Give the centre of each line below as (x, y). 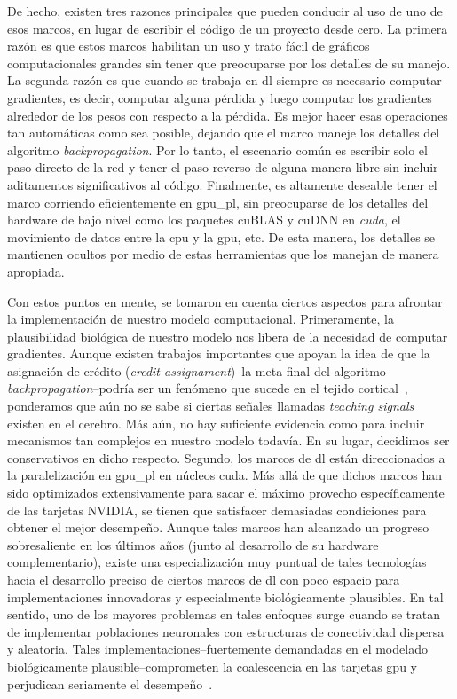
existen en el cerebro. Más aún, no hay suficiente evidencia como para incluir (216, 423)
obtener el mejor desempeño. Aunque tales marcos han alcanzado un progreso (218, 527)
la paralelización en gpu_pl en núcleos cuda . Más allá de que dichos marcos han (225, 475)
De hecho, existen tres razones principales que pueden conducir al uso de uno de (225, 11)
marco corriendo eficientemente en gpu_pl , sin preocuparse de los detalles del (218, 202)
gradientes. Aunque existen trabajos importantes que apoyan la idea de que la (219, 353)
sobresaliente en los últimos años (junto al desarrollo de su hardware (193, 544)
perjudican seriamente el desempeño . (110, 683)
